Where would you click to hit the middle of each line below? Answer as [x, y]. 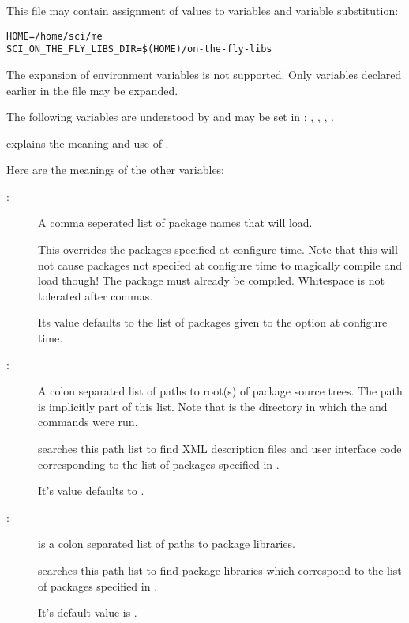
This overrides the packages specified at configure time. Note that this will [218, 249]
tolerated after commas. [96, 295]
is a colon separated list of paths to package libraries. [167, 544]
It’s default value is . [88, 612]
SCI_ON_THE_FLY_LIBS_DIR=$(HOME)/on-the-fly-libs [139, 49]
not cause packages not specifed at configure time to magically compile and [220, 264]
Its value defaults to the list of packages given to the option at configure [213, 322]
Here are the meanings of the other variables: [116, 170]
